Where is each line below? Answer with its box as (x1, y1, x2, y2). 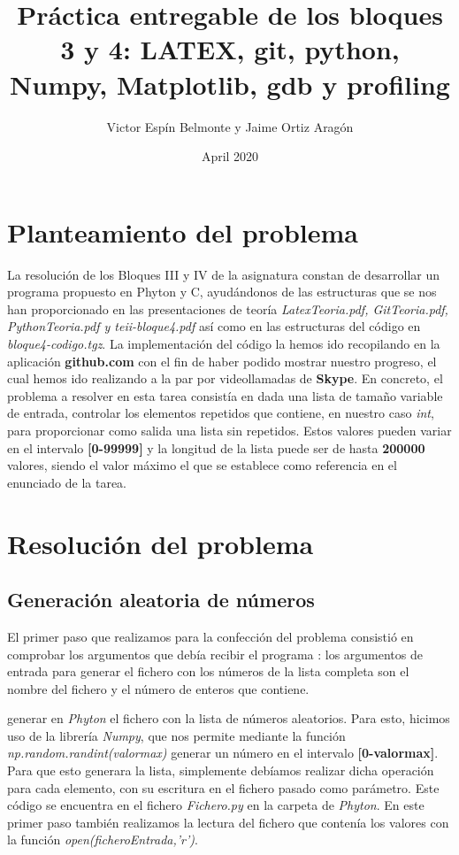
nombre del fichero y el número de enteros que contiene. (7, 679, 310, 697)
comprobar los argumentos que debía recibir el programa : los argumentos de (7, 644, 423, 663)
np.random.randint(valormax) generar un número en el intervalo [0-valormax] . (7, 743, 439, 762)
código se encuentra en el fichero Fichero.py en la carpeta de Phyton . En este (7, 796, 425, 814)
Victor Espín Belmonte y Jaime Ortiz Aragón (106, 117, 354, 135)
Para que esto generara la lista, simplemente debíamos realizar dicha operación (7, 761, 434, 780)
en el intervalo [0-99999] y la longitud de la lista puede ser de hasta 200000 (7, 438, 425, 457)
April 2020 (201, 147, 259, 166)
